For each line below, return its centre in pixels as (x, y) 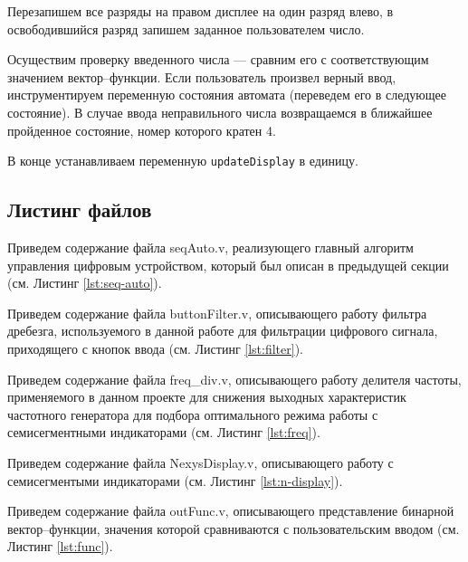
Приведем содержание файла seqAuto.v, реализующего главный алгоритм (210, 248)
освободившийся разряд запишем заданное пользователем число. (186, 29)
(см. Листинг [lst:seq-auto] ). (85, 283)
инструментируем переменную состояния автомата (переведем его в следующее (227, 95)
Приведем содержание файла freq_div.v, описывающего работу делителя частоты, (234, 379)
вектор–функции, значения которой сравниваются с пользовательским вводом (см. (234, 528)
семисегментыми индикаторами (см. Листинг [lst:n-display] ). (175, 480)
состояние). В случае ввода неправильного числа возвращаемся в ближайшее (220, 112)
